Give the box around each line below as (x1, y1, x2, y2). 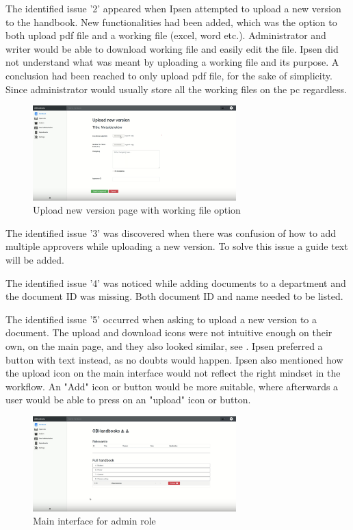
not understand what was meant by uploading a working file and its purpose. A (5, 55, 339, 69)
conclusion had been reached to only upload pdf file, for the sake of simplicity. (5, 68, 332, 82)
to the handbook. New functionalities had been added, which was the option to (5, 14, 337, 29)
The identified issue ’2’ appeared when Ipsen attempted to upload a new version (5, 1, 341, 15)
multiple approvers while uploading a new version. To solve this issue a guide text (5, 239, 348, 253)
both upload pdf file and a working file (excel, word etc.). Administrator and (5, 28, 326, 42)
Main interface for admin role (33, 514, 156, 528)
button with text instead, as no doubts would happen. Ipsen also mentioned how (5, 352, 343, 366)
